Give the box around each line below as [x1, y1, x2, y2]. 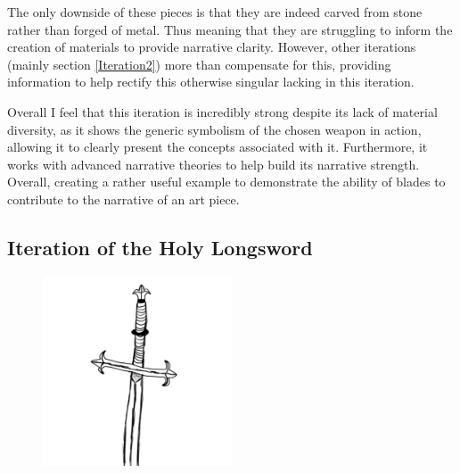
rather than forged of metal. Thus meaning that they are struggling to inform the [7, 20, 453, 38]
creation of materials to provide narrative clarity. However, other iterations [7, 37, 416, 56]
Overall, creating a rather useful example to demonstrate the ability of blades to [7, 172, 446, 191]
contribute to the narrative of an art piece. [7, 189, 240, 208]
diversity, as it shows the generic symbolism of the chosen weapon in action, [7, 120, 422, 138]
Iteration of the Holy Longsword [7, 233, 313, 261]
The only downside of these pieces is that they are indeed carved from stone [7, 3, 423, 21]
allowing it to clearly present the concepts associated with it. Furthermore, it [7, 137, 428, 156]
